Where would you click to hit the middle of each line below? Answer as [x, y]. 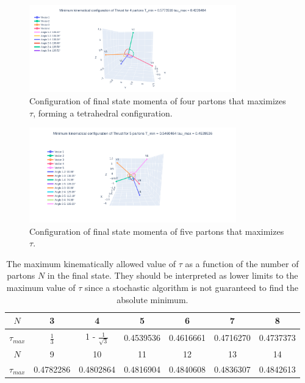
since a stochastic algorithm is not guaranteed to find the [191, 288]
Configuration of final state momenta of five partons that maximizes [157, 231]
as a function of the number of [242, 263]
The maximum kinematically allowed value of [91, 263]
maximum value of [41, 288]
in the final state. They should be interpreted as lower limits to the [173, 275]
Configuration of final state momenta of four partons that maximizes [158, 101]
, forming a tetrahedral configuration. [103, 113]
